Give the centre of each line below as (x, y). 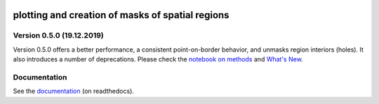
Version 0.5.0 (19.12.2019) (59, 36)
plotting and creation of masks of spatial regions (121, 15)
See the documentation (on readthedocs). (74, 91)
